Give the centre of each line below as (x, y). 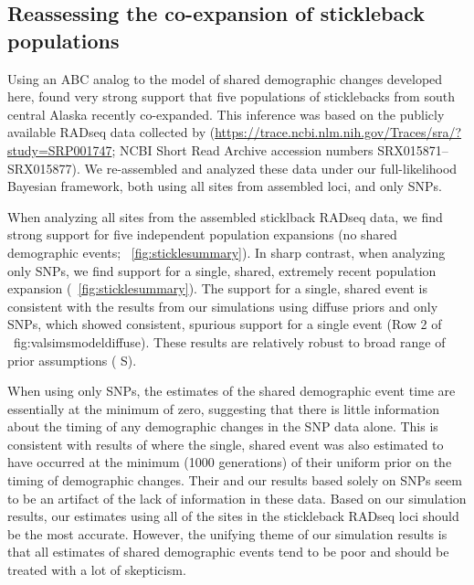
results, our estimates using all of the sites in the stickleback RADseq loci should (233, 516)
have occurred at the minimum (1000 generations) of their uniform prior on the (230, 462)
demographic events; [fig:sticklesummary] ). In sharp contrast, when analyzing (226, 252)
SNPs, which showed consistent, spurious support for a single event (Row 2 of (225, 324)
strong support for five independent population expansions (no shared (202, 234)
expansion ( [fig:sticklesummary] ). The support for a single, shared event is (218, 288)
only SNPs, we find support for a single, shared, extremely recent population (222, 270)
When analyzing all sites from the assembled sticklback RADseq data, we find (225, 216)
